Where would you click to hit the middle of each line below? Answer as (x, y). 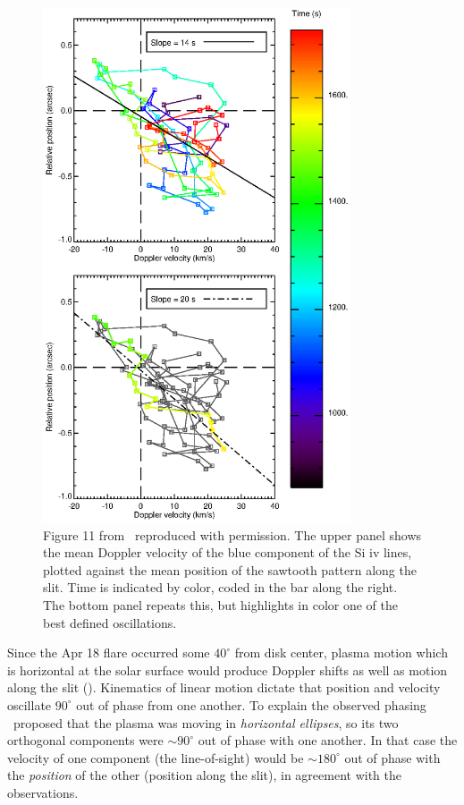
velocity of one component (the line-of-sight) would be (156, 757)
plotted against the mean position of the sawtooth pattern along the (230, 569)
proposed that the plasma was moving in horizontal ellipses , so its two (206, 722)
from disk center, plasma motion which (341, 652)
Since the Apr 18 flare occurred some (109, 652)
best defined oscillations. (110, 622)
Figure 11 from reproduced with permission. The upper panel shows (232, 534)
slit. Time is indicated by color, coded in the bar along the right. (220, 587)
